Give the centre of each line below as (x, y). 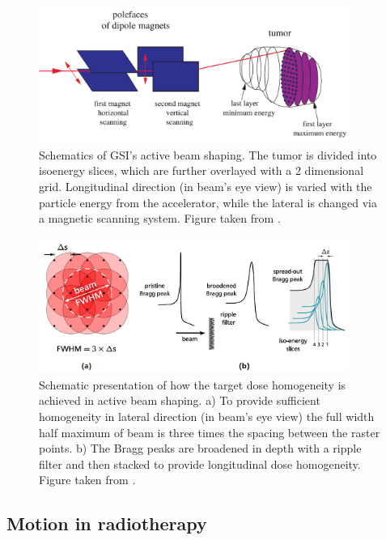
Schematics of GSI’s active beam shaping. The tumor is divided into (208, 154)
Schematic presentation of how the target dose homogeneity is (193, 384)
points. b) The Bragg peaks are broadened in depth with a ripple (200, 448)
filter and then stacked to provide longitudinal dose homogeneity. (200, 463)
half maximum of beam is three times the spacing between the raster (210, 432)
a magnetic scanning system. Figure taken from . (160, 218)
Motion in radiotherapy (107, 523)
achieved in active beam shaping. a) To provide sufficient (180, 400)
